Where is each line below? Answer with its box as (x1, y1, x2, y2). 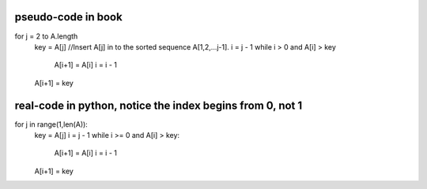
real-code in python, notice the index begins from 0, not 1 (14, 98, 303, 112)
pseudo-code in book (14, 10, 123, 24)
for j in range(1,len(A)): (14, 119, 89, 129)
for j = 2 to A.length (14, 31, 78, 41)
